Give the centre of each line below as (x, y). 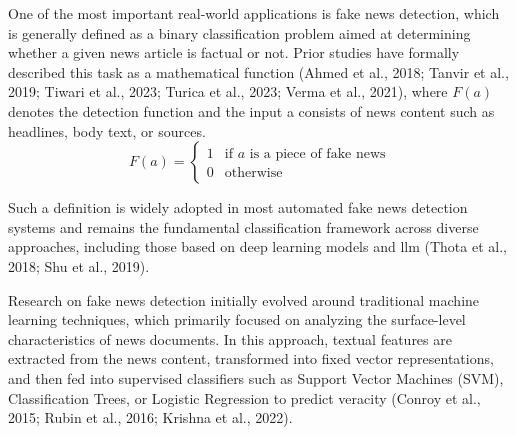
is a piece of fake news (317, 154)
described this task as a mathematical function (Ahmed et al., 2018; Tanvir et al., (258, 71)
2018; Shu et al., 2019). (79, 265)
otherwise (253, 173)
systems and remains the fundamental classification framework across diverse (243, 226)
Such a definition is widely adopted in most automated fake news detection (238, 207)
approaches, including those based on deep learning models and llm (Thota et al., (257, 246)
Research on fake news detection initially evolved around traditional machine (244, 299)
